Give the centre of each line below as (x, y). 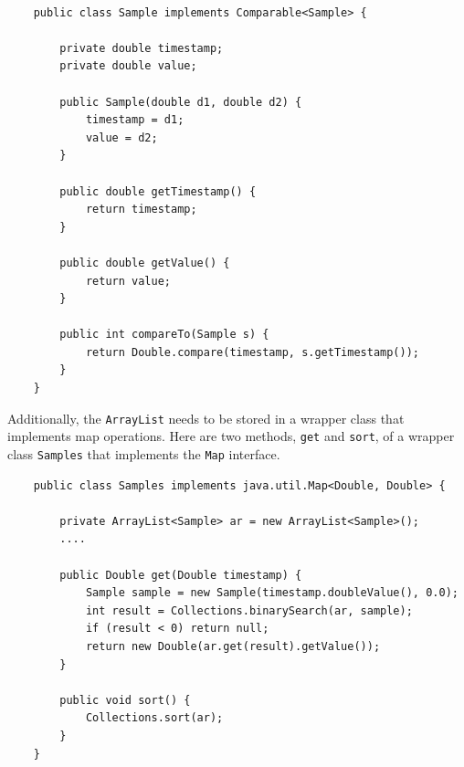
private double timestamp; (142, 48)
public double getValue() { (145, 263)
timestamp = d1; (135, 120)
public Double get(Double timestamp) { (181, 575)
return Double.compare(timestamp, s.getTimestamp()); (253, 352)
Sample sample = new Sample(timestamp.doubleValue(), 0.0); (272, 593)
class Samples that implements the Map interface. (144, 453)
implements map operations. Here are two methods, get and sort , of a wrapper (231, 436)
